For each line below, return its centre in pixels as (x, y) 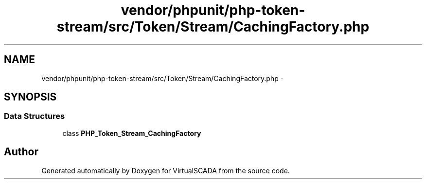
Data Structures (35, 116)
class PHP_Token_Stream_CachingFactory (132, 133)
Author (21, 152)
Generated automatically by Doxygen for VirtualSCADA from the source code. (166, 170)
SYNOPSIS (30, 97)
